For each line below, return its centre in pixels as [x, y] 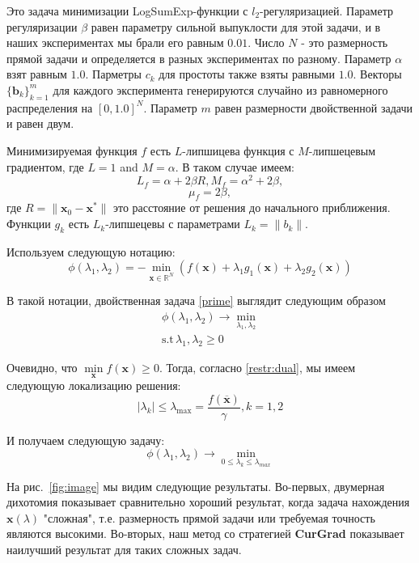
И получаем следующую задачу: [86, 440]
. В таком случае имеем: [235, 166]
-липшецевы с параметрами [173, 224]
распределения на [50, 107]
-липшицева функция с [238, 150]
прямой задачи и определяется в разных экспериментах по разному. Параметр [199, 58]
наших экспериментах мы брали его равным [115, 42]
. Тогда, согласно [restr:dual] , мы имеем [257, 367]
